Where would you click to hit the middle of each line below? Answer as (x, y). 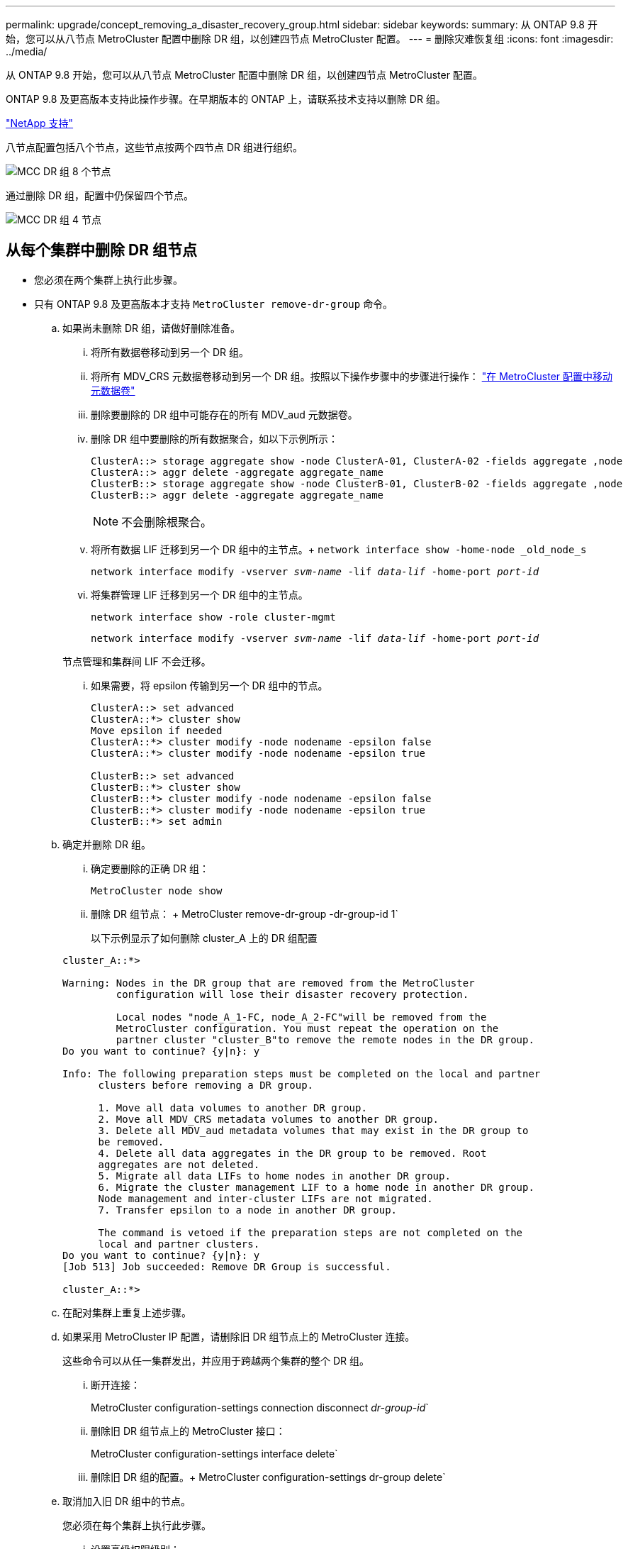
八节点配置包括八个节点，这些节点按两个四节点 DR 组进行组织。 (154, 147)
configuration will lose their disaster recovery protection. (292, 994)
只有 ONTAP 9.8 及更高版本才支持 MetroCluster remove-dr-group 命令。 (214, 304)
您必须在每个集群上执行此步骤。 (137, 1525)
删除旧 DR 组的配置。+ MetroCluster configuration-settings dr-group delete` (268, 1477)
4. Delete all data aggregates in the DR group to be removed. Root (292, 1153)
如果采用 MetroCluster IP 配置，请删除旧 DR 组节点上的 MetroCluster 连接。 (239, 1336)
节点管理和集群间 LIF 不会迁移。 (137, 661)
